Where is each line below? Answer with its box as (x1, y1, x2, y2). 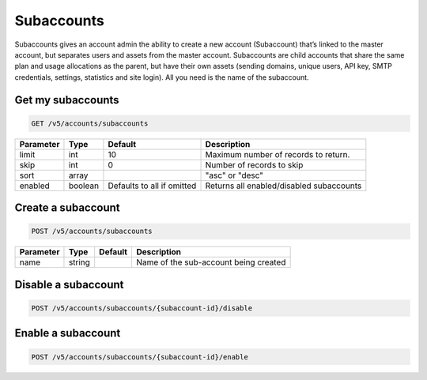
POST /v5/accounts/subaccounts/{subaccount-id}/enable (31, 352, 248, 361)
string (68, 257, 91, 268)
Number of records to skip (205, 159, 304, 170)
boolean (68, 180, 99, 191)
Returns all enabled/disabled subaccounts (205, 180, 362, 191)
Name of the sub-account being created (135, 257, 286, 268)
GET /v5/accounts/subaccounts (31, 119, 149, 128)
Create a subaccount (14, 201, 120, 215)
